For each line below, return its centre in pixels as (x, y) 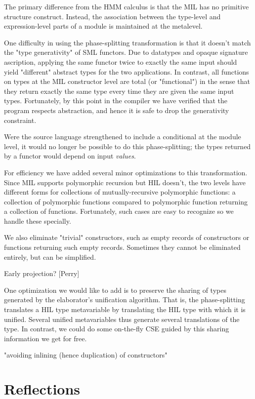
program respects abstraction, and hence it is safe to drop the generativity (117, 110)
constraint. (20, 120)
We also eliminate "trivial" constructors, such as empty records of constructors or (127, 237)
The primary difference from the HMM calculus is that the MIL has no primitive (127, 6)
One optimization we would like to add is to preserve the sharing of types (115, 290)
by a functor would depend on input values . (70, 156)
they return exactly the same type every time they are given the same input (119, 91)
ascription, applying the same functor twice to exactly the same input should (121, 61)
